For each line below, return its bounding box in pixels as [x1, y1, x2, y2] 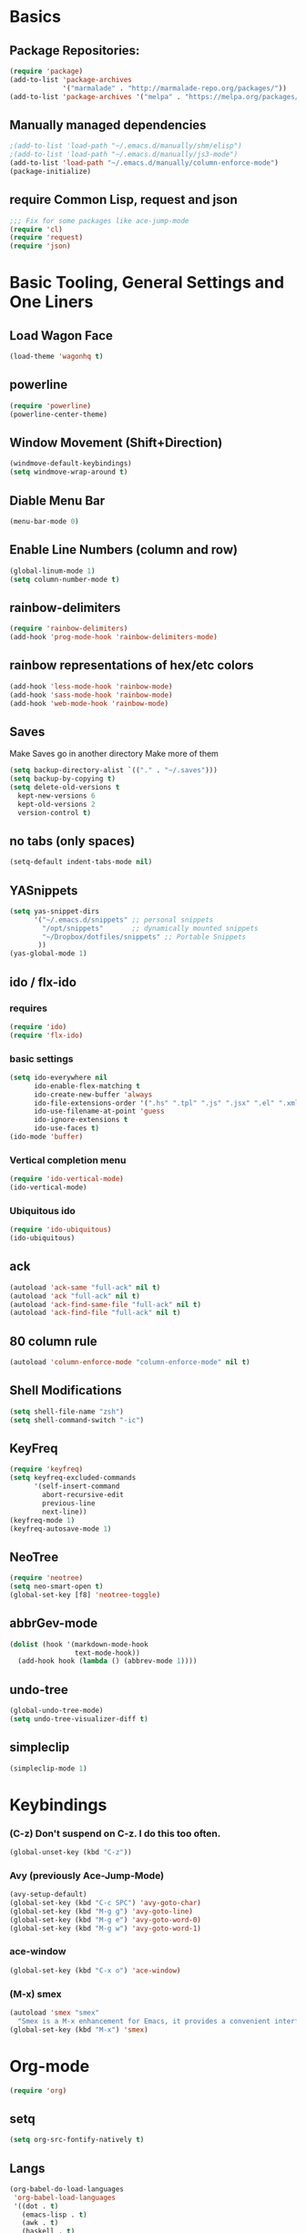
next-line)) [42, 1507, 88, 1516]
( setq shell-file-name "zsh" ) [9, 1407, 125, 1416]
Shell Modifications [9, 1382, 123, 1399]
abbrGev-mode [9, 1616, 98, 1631]
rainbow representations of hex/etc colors [9, 658, 254, 673]
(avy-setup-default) [9, 1890, 88, 1900]
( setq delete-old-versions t [9, 782, 120, 791]
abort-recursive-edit [42, 1491, 125, 1500]
